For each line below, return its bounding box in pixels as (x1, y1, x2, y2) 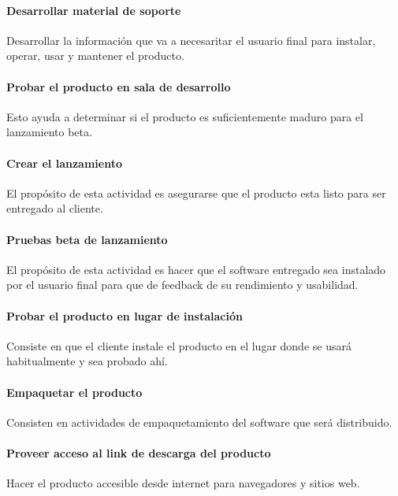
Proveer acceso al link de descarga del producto (6, 444, 271, 461)
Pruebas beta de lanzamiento (6, 231, 168, 247)
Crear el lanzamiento (6, 154, 122, 171)
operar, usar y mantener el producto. (6, 47, 184, 64)
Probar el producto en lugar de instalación (6, 307, 243, 324)
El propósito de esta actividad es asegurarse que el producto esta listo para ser (6, 184, 386, 201)
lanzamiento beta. (6, 124, 92, 140)
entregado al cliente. (6, 200, 103, 217)
